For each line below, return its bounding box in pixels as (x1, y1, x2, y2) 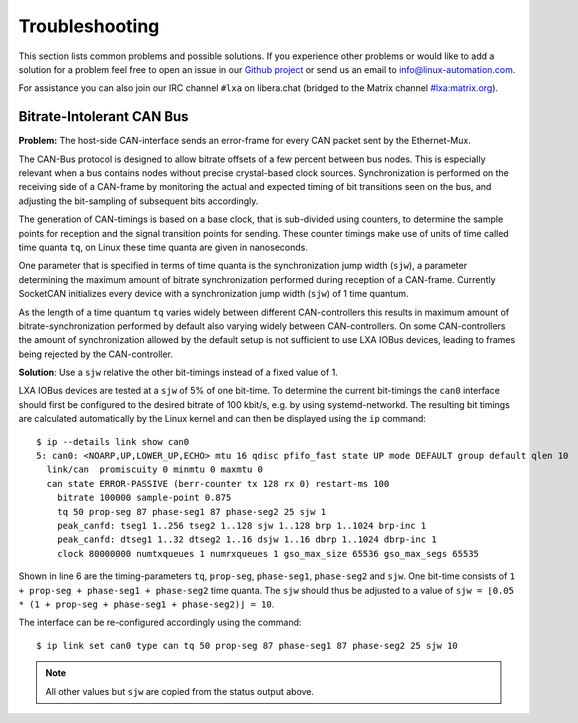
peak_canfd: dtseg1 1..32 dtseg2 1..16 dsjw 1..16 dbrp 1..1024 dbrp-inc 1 (56, 534, 437, 545)
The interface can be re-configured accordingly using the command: (18, 616, 302, 629)
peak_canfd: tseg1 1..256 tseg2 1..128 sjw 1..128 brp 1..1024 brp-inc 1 (56, 520, 427, 531)
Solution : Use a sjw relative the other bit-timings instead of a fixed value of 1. (18, 366, 339, 379)
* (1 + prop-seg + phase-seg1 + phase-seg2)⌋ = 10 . (18, 598, 275, 610)
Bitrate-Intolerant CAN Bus (18, 108, 189, 125)
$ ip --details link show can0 (36, 436, 190, 447)
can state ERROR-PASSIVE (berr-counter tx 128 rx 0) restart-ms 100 (46, 478, 390, 489)
